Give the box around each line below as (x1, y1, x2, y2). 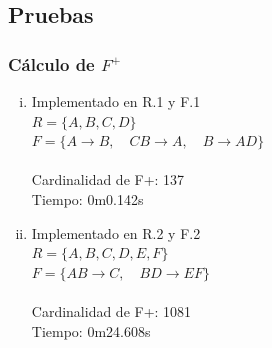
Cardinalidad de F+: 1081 (31, 300, 192, 321)
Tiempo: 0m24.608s (31, 320, 151, 341)
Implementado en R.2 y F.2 (31, 222, 201, 243)
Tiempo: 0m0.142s (31, 188, 144, 209)
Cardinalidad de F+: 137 (31, 169, 185, 190)
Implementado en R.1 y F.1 (31, 91, 201, 111)
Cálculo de (8, 51, 95, 76)
